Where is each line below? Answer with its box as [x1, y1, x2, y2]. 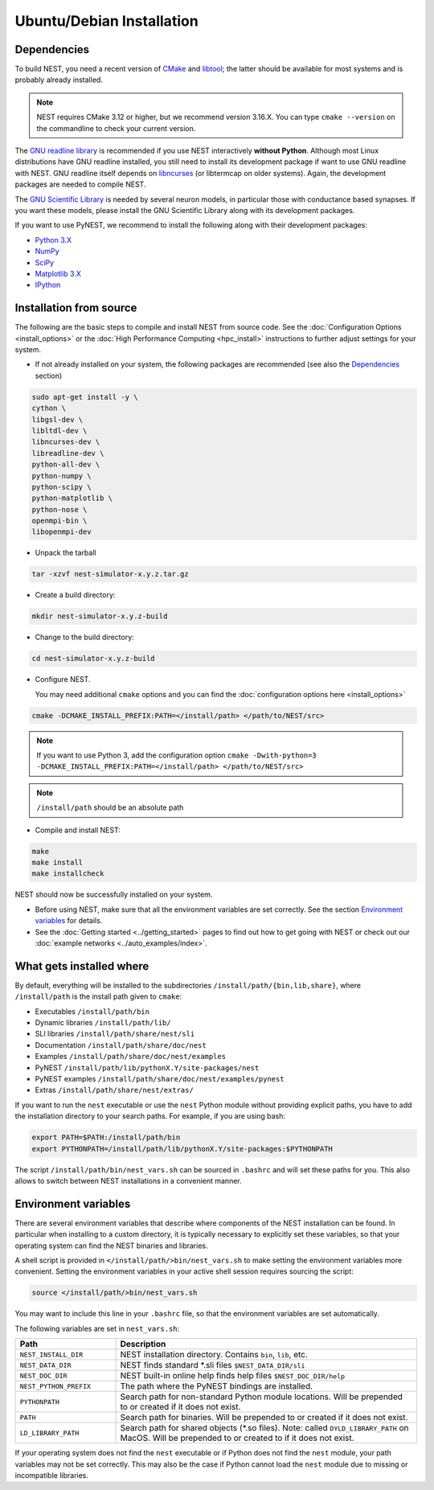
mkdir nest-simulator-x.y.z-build [31, 612, 168, 621]
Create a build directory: [35, 590, 116, 600]
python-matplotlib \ [31, 494, 113, 503]
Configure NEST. [35, 675, 91, 684]
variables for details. [35, 916, 103, 926]
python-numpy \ [31, 471, 92, 480]
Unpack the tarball [35, 548, 96, 558]
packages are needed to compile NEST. [14, 179, 146, 189]
